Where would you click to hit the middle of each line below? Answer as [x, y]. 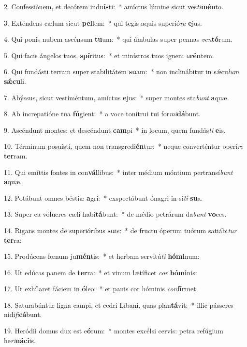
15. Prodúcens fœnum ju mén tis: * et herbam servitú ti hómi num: [102, 256]
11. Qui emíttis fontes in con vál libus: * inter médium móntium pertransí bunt [118, 172]
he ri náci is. [20, 340]
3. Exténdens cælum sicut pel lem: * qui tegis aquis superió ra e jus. [103, 23]
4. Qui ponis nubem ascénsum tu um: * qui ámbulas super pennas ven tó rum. [118, 39]
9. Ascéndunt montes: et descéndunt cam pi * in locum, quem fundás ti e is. [115, 130]
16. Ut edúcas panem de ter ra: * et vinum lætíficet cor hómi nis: [101, 272]
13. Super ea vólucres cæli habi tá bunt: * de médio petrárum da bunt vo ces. [115, 214]
